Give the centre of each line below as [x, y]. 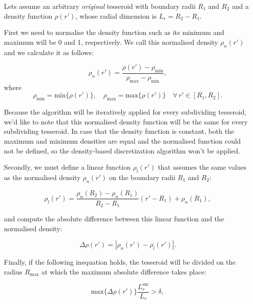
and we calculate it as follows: [49, 52]
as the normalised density [42, 177]
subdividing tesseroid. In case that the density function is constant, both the [119, 131]
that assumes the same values [202, 167]
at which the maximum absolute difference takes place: [124, 271]
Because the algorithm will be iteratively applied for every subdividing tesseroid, [125, 112]
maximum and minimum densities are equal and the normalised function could [123, 140]
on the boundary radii [142, 177]
